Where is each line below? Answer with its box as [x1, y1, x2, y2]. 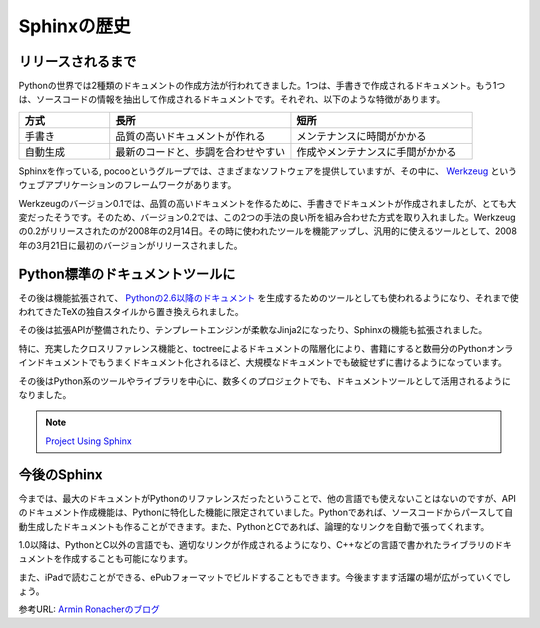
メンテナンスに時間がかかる [296, 129, 427, 143]
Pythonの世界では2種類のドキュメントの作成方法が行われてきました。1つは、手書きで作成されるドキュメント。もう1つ [18, 80, 506, 92]
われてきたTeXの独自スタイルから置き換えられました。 [18, 306, 244, 318]
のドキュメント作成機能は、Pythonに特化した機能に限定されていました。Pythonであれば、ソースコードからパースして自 [18, 506, 514, 519]
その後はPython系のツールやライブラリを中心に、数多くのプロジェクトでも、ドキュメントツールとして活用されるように [18, 375, 512, 387]
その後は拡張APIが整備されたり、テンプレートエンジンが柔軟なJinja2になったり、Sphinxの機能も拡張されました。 [18, 324, 488, 336]
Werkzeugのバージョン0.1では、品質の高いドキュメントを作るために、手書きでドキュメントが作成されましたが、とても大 [18, 197, 517, 209]
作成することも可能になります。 [61, 553, 194, 565]
